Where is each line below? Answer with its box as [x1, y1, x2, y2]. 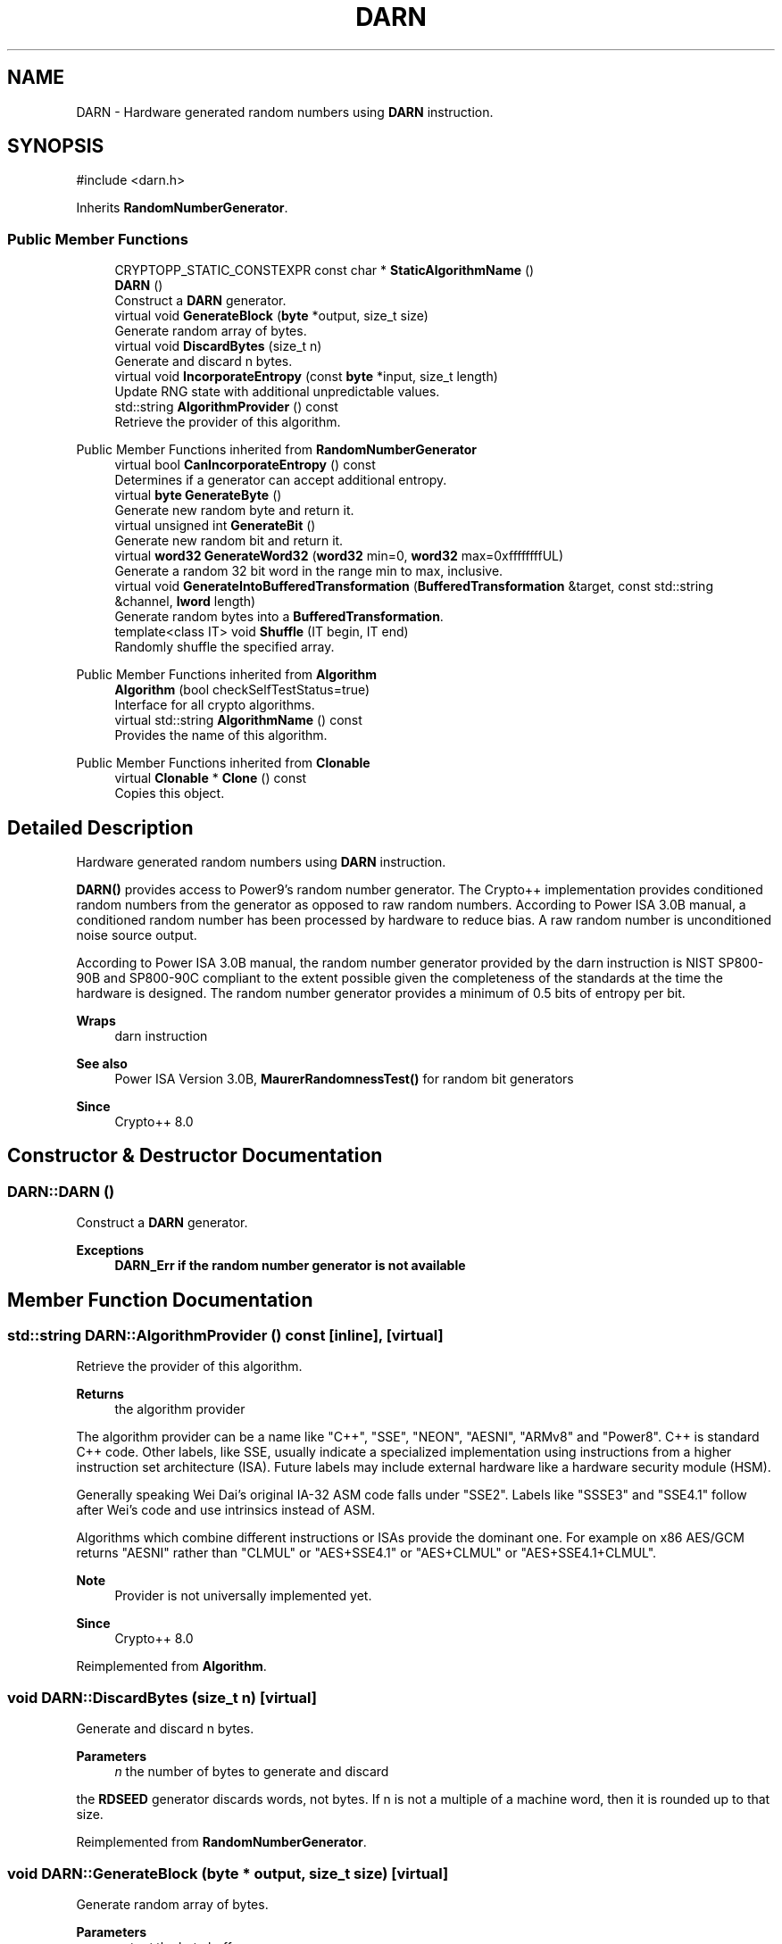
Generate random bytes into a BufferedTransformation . [114, 609, 444, 625]
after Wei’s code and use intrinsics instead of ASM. [76, 1502, 376, 1518]
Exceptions [76, 1242, 145, 1259]
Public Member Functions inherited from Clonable [76, 755, 370, 771]
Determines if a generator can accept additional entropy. [114, 472, 447, 488]
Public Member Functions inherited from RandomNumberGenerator [76, 442, 478, 458]
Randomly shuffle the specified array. [114, 639, 335, 655]
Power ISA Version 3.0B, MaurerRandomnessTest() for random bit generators [114, 1071, 574, 1087]
